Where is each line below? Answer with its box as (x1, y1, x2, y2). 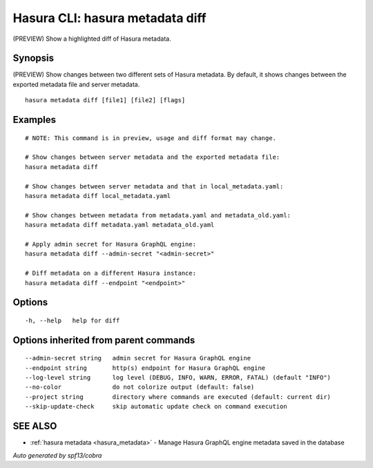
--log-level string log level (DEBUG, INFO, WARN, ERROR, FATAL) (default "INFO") (25, 373, 332, 382)
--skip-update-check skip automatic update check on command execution (25, 402, 287, 411)
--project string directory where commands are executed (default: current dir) (25, 393, 332, 400)
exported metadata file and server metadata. (12, 80, 140, 88)
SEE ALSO (12, 420, 57, 432)
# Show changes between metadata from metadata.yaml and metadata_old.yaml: (25, 211, 291, 219)
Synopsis (12, 52, 55, 64)
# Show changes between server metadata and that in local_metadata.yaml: (25, 182, 284, 190)
